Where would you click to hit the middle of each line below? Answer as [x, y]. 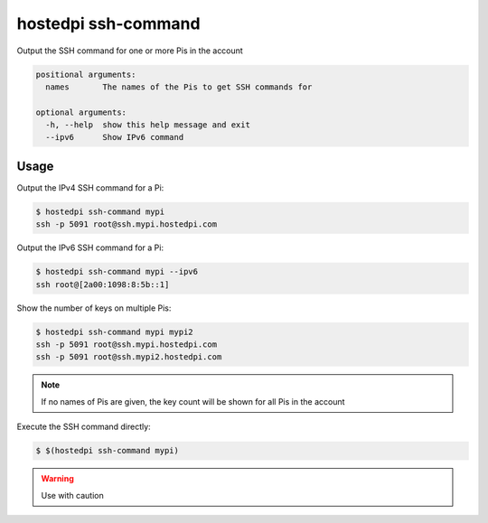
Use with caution [72, 495]
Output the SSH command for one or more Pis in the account [130, 51]
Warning [57, 479]
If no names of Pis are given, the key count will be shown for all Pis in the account [193, 401]
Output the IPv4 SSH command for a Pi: [90, 187]
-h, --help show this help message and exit [148, 125]
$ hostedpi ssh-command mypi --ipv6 [117, 272]
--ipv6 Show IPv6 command [115, 137]
